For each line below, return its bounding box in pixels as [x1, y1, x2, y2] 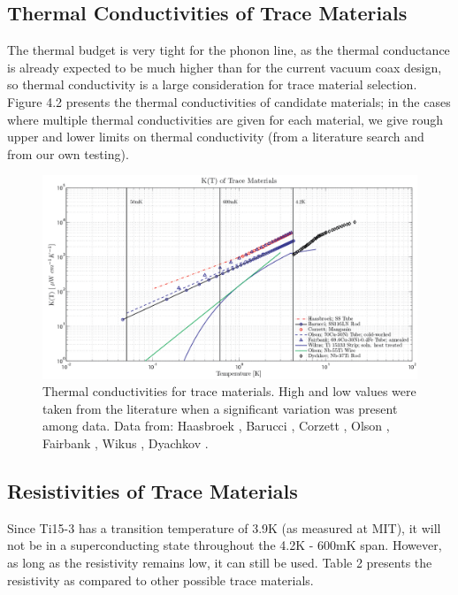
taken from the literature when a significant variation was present [42, 399, 398, 417]
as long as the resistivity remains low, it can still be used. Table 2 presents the [7, 553, 432, 571]
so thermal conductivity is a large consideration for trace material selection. [7, 75, 417, 94]
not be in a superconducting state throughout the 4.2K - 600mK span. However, [7, 536, 442, 554]
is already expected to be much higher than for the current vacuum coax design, [7, 57, 442, 76]
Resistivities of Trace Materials [7, 477, 298, 504]
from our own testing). [7, 144, 129, 163]
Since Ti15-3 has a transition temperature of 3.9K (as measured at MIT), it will [7, 518, 441, 537]
